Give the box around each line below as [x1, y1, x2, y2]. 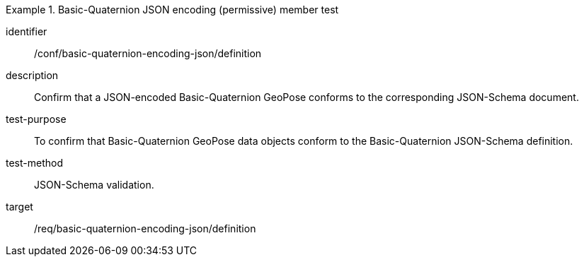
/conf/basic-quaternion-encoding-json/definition [34, 47, 262, 59]
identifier [6, 25, 47, 37]
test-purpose [6, 113, 67, 125]
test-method [6, 157, 63, 169]
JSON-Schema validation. [34, 179, 154, 191]
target [6, 201, 33, 213]
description [6, 69, 59, 81]
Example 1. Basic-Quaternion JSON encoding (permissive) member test [6, 4, 339, 16]
